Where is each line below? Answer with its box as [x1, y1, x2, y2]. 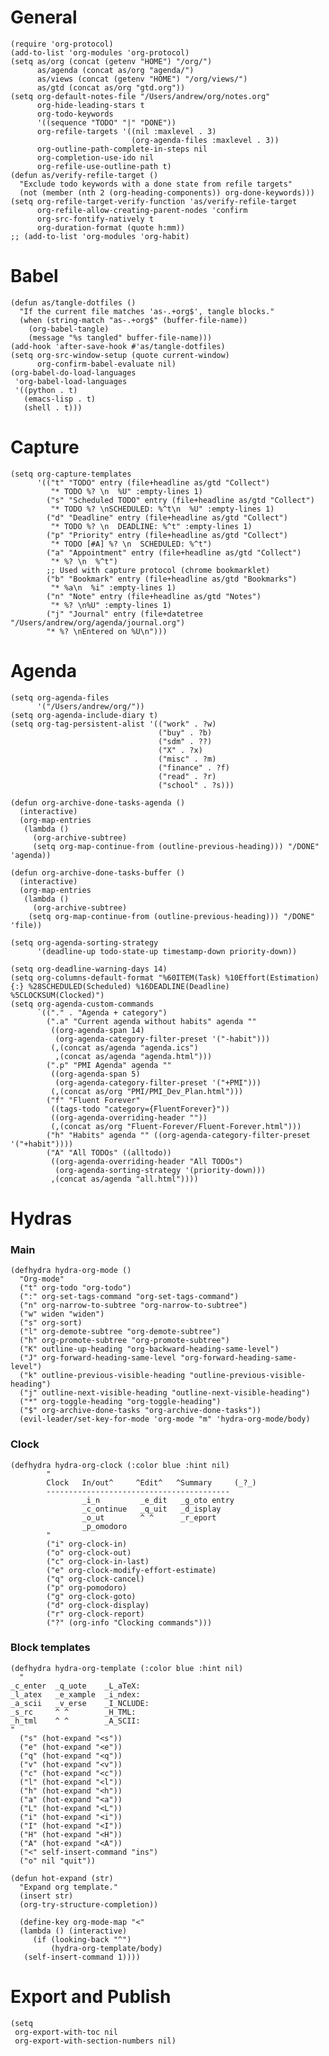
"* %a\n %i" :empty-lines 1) [50, 582, 177, 593]
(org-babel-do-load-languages [10, 367, 137, 378]
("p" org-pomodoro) [46, 1582, 128, 1593]
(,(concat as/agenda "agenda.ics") [50, 1042, 199, 1053]
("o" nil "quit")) [19, 1856, 97, 1866]
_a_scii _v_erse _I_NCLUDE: [10, 1698, 150, 1708]
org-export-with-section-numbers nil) [14, 2036, 177, 2046]
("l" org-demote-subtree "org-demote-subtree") [19, 1327, 222, 1337]
